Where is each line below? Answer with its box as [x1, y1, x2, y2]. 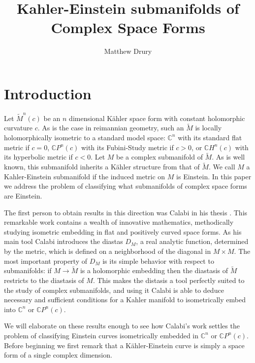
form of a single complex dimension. [4, 350, 112, 360]
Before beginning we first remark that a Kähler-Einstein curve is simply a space [4, 340, 245, 350]
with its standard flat [178, 132, 242, 142]
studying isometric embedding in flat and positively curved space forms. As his [4, 226, 242, 237]
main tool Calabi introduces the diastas [4, 236, 123, 246]
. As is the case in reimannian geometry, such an [37, 122, 184, 133]
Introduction [4, 83, 92, 103]
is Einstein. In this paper [176, 171, 252, 181]
